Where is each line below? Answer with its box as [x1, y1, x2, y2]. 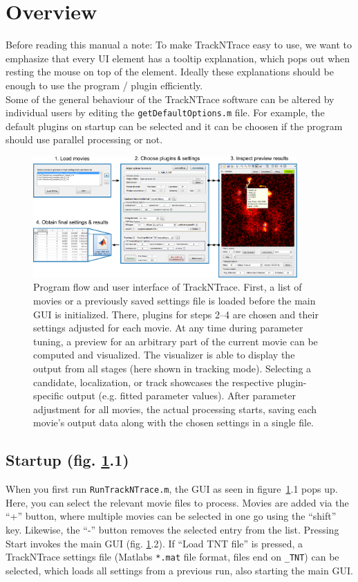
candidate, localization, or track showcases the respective [33, 374, 274, 389]
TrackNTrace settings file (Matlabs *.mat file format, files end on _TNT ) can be [6, 549, 339, 564]
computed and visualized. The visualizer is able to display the [33, 347, 295, 362]
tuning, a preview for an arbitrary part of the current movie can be [33, 334, 318, 348]
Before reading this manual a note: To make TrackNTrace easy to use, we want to [6, 37, 352, 52]
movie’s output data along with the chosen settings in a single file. [33, 415, 314, 430]
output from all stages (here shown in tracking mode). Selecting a [33, 361, 312, 376]
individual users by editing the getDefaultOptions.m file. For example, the [6, 105, 325, 120]
